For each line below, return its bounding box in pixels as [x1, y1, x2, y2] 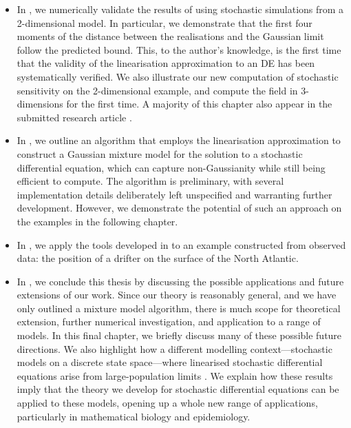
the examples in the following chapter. [17, 214, 178, 228]
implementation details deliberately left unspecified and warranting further [17, 187, 332, 201]
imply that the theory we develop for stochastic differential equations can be [17, 382, 339, 396]
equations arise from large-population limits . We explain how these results [17, 368, 333, 383]
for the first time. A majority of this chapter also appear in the [66, 96, 332, 111]
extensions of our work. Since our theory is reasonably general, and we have [17, 287, 337, 302]
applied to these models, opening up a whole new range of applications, [17, 396, 318, 410]
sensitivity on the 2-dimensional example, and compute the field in [17, 83, 298, 97]
